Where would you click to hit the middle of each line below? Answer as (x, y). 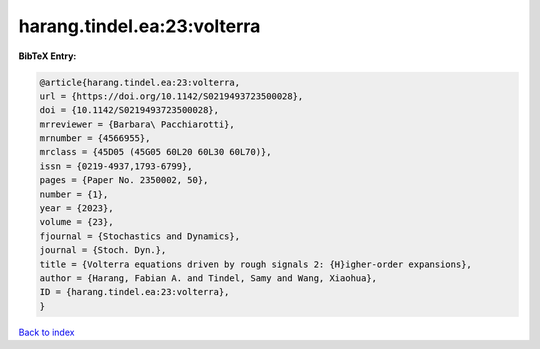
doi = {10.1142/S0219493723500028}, (129, 110)
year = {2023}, (76, 208)
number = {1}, (74, 194)
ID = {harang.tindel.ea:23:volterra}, (134, 292)
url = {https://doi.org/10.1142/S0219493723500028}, (171, 96)
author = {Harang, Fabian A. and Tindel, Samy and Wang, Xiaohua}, (208, 278)
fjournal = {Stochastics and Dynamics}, (139, 236)
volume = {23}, (76, 222)
